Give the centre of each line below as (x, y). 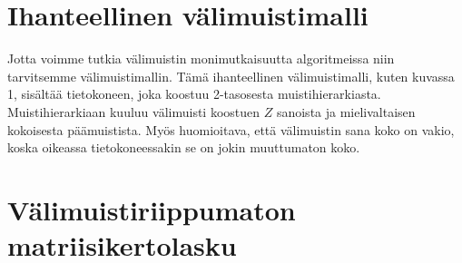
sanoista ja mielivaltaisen (346, 111)
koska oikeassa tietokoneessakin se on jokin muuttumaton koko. (184, 147)
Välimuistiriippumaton (152, 209)
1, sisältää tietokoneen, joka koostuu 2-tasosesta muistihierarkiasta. (194, 94)
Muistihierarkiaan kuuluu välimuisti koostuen (134, 111)
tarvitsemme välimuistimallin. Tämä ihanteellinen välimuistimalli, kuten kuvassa (231, 76)
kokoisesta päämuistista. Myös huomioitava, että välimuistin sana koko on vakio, (231, 129)
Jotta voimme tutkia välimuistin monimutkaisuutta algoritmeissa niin (201, 58)
